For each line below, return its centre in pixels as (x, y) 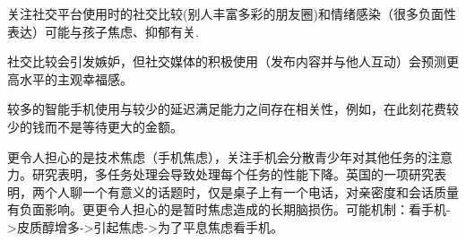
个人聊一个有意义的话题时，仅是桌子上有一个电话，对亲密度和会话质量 (251, 191)
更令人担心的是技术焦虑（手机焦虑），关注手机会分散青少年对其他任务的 (217, 156)
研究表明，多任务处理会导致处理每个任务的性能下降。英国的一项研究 (233, 174)
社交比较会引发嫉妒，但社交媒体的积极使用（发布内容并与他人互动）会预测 (227, 61)
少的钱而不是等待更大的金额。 (95, 126)
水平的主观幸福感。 (76, 78)
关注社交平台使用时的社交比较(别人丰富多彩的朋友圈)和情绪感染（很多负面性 (232, 13)
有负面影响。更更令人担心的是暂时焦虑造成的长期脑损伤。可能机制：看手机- (229, 209)
